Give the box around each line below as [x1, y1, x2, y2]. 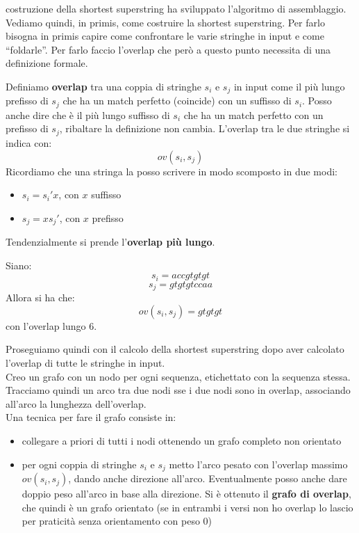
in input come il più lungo [233, 79, 345, 93]
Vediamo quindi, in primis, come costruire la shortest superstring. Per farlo [6, 15, 325, 29]
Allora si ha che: [6, 290, 75, 305]
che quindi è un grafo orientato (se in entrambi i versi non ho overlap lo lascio [22, 500, 353, 514]
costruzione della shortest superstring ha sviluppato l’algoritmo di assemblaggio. [6, 1, 347, 15]
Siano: [6, 257, 32, 272]
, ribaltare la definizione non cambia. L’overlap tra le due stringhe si [59, 121, 350, 136]
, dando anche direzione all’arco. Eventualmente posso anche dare [68, 471, 347, 486]
